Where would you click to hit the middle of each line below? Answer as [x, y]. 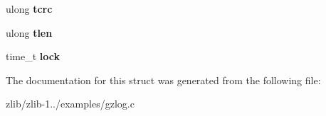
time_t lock [33, 56]
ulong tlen [29, 32]
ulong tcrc [29, 8]
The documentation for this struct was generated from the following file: [163, 80]
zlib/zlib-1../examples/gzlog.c [70, 104]
